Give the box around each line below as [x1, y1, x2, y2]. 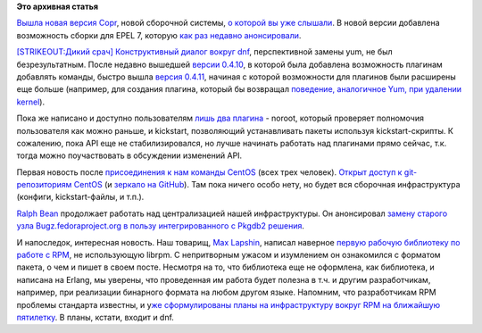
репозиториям [16, 179, 72, 190]
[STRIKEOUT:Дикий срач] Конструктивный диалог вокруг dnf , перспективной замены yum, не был [16, 46, 393, 57]
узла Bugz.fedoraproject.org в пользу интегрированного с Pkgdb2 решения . [16, 221, 305, 231]
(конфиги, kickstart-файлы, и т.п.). [16, 192, 145, 203]
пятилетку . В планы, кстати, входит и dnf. [16, 312, 174, 322]
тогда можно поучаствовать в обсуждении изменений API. [16, 150, 243, 161]
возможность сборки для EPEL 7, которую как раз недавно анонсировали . [16, 29, 302, 40]
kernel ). [16, 96, 45, 107]
